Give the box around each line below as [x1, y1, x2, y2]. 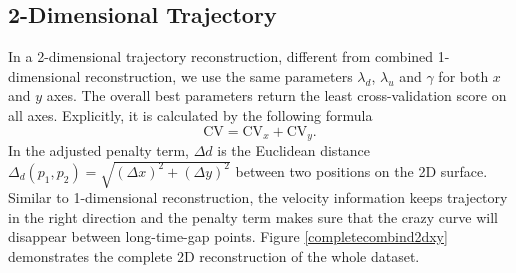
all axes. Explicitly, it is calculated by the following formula [8, 104, 373, 125]
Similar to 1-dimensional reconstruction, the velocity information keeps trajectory [8, 187, 508, 208]
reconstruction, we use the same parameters [85, 65, 353, 86]
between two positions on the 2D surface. [235, 160, 488, 181]
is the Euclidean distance [217, 140, 371, 161]
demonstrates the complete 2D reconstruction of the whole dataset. [8, 245, 420, 266]
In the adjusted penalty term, [8, 140, 189, 161]
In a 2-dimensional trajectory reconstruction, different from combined [8, 46, 434, 67]
